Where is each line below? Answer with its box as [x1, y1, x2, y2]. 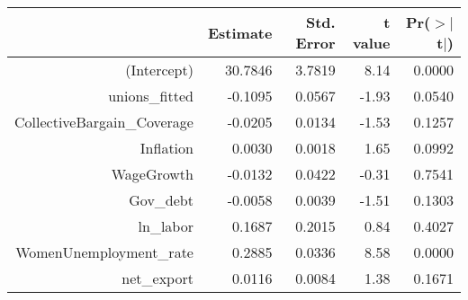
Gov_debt [129, 190, 193, 210]
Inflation [139, 137, 193, 158]
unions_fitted [108, 85, 193, 106]
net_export [121, 268, 193, 288]
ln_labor [138, 216, 193, 236]
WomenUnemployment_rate [15, 242, 193, 262]
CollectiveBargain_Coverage [14, 111, 193, 132]
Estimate [207, 22, 273, 43]
